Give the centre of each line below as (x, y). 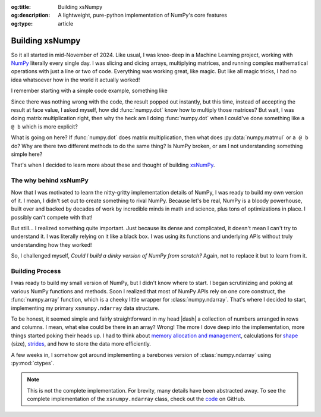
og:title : (21, 7)
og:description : (31, 15)
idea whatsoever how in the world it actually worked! (75, 80)
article (66, 23)
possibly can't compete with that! (52, 217)
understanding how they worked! (51, 244)
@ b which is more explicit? (45, 126)
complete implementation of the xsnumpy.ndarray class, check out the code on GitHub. (136, 399)
